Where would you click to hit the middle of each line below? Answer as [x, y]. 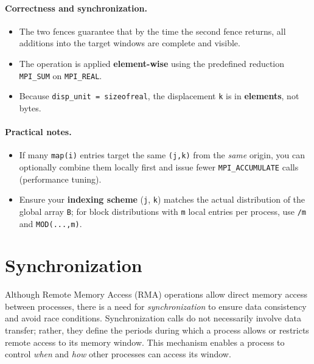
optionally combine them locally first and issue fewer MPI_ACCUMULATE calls [159, 166]
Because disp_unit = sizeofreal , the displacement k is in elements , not [159, 96]
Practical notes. [38, 132]
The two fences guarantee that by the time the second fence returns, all [152, 31]
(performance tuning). [60, 179]
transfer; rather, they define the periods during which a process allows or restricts [157, 330]
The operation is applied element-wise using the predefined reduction [152, 63]
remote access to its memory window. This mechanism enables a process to [145, 342]
